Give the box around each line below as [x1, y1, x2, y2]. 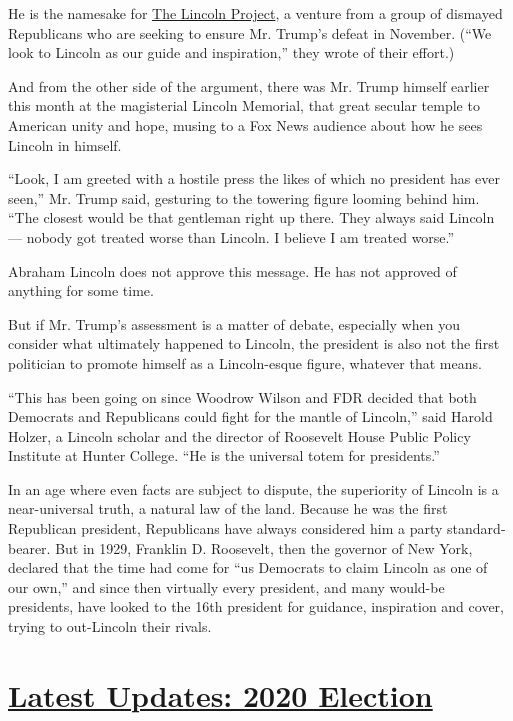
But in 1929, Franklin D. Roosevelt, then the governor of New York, [55, 537, 473, 558]
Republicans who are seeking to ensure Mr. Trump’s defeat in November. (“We [8, 22, 492, 43]
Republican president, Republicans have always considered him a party [8, 518, 443, 539]
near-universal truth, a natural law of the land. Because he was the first [8, 498, 448, 519]
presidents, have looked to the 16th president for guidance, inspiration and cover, [8, 596, 504, 617]
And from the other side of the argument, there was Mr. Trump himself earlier [8, 75, 490, 96]
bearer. [8, 537, 51, 558]
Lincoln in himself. [8, 134, 122, 155]
